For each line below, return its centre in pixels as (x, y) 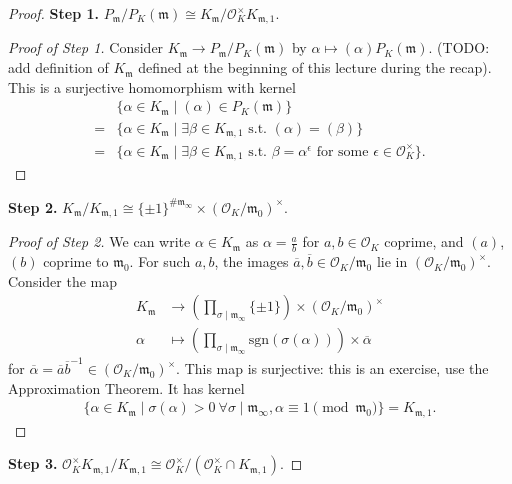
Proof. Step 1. (53, 13)
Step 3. (33, 463)
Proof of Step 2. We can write (99, 241)
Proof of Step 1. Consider (86, 47)
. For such (160, 261)
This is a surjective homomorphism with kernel (152, 86)
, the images (251, 261)
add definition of (58, 67)
